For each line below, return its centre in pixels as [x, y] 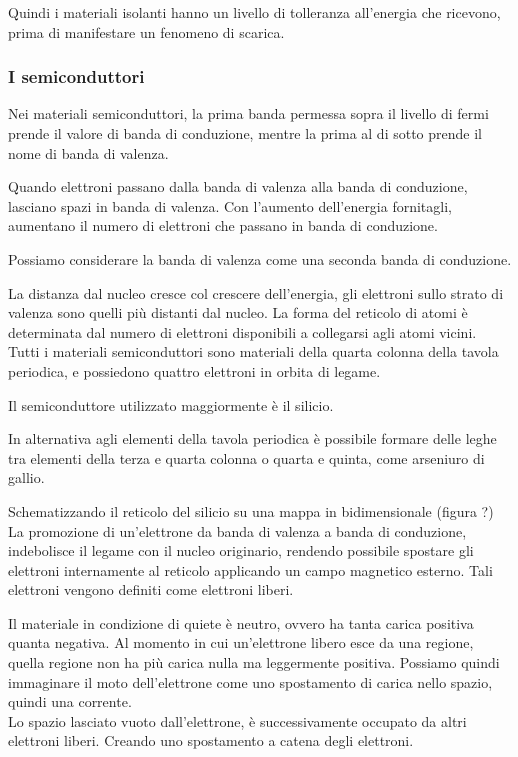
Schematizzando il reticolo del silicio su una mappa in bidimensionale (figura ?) [251, 510]
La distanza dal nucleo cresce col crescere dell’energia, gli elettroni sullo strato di [256, 292]
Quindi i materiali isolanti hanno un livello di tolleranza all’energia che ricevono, [254, 12]
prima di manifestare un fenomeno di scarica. [146, 31]
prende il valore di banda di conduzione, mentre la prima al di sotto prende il [245, 133]
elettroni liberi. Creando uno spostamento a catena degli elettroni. [211, 740]
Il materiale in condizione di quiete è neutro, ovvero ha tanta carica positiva [241, 622]
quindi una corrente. [70, 701]
